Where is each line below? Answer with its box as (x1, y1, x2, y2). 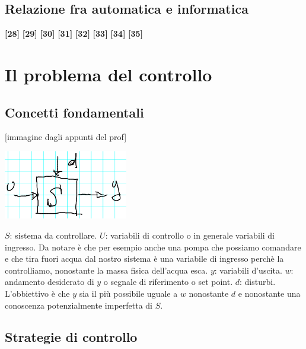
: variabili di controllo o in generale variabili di (105, 229, 275, 241)
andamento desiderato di (5, 275, 94, 288)
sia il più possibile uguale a (79, 287, 178, 299)
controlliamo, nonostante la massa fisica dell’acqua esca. (5, 264, 208, 276)
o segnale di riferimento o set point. (103, 275, 233, 288)
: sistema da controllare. (9, 229, 97, 241)
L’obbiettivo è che (5, 287, 70, 299)
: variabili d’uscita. (214, 264, 282, 276)
